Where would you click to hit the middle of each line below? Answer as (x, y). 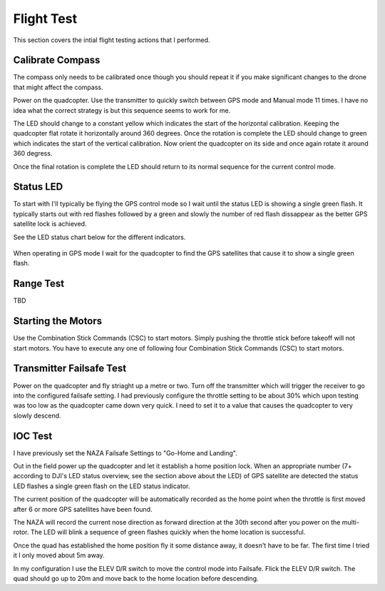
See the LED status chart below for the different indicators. (99, 237)
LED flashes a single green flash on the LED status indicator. (102, 486)
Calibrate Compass (57, 60)
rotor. (21, 532)
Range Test (39, 284)
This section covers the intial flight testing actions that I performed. (112, 40)
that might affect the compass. (58, 87)
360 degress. (33, 153)
